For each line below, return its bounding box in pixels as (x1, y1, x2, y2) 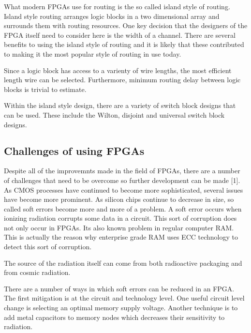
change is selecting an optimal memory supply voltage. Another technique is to (4, 303, 238, 313)
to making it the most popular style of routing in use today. (4, 48, 181, 59)
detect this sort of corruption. (4, 242, 92, 252)
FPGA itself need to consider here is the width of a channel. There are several (4, 30, 236, 40)
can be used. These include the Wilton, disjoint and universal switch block (4, 109, 225, 120)
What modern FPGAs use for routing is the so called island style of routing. (4, 1, 230, 11)
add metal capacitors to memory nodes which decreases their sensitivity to (4, 312, 225, 322)
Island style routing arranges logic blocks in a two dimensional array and (4, 11, 220, 21)
